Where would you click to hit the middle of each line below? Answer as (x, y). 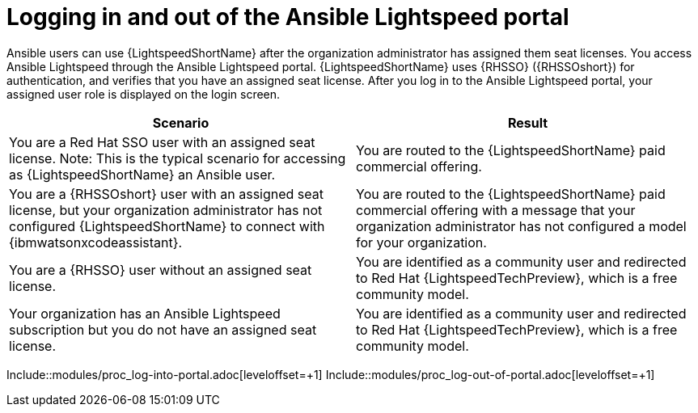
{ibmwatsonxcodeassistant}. (96, 242)
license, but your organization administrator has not (166, 210)
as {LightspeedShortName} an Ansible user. (142, 174)
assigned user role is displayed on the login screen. (144, 94)
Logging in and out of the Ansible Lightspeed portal (288, 17)
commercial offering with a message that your (496, 210)
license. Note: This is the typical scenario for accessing (178, 158)
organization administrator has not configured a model (521, 226)
